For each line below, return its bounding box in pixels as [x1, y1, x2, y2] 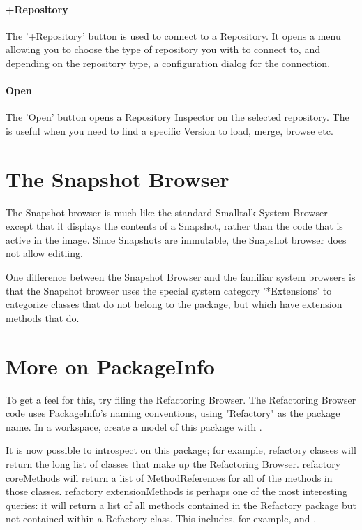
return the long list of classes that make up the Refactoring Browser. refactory [6, 456, 341, 471]
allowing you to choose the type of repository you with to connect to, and [6, 42, 320, 57]
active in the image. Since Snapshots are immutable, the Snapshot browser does [6, 232, 347, 246]
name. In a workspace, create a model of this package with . [6, 419, 262, 434]
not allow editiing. [6, 246, 83, 260]
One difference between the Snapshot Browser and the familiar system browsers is [6, 270, 356, 284]
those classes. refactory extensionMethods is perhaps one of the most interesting [6, 484, 348, 499]
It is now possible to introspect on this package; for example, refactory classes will [6, 443, 356, 457]
